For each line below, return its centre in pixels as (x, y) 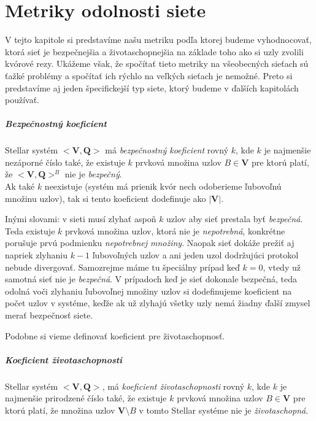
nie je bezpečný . (93, 174)
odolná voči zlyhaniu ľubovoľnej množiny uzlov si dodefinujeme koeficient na (148, 291)
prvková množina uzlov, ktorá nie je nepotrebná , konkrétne (175, 230)
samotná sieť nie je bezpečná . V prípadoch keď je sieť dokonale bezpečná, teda (151, 279)
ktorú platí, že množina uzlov (60, 410)
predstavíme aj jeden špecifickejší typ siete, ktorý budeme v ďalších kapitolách (152, 87)
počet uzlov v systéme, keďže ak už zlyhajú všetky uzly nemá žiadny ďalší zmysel (158, 303)
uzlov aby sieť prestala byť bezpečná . (235, 219)
